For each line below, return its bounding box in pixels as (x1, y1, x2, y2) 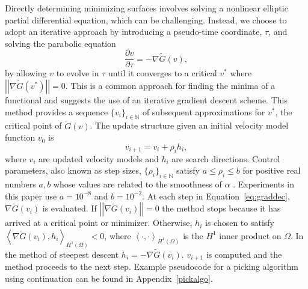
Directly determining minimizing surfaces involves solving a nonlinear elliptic (5, 2, 288, 14)
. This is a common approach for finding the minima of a (65, 79, 276, 92)
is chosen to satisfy (205, 216, 275, 229)
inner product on (219, 229, 282, 242)
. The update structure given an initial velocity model (90, 119, 289, 132)
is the (183, 229, 203, 242)
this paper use (5, 189, 57, 202)
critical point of (5, 119, 62, 132)
